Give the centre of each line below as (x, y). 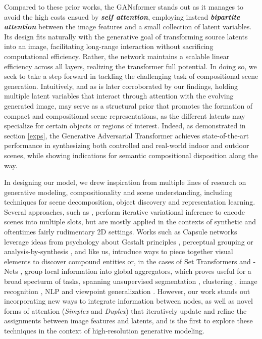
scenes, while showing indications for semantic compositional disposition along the (131, 155)
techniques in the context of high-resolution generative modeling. (104, 330)
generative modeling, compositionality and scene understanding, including (118, 192)
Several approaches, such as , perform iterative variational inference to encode (124, 211)
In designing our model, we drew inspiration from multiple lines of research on (125, 182)
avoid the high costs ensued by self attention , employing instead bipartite (122, 16)
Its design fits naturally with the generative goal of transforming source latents (126, 36)
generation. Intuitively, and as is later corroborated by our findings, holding (121, 86)
